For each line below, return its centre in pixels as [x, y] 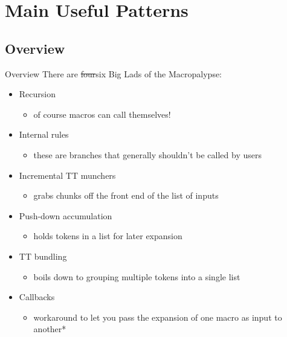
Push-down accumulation [66, 215]
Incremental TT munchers [67, 175]
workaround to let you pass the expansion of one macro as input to [158, 317]
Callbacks [37, 297]
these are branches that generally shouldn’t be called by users [147, 154]
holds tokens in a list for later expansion [108, 236]
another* [50, 329]
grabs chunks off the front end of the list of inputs [126, 195]
